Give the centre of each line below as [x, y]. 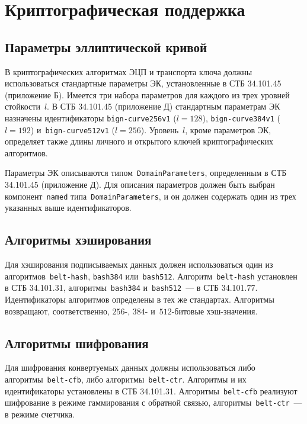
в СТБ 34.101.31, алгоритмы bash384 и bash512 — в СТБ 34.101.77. [131, 288]
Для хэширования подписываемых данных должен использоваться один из [139, 264]
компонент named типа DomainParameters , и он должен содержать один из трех [151, 196]
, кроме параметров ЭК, [228, 129]
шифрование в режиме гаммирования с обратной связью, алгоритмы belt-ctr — [153, 402]
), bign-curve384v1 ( [241, 118]
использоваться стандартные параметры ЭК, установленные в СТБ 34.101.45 [143, 83]
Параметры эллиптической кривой [106, 46]
